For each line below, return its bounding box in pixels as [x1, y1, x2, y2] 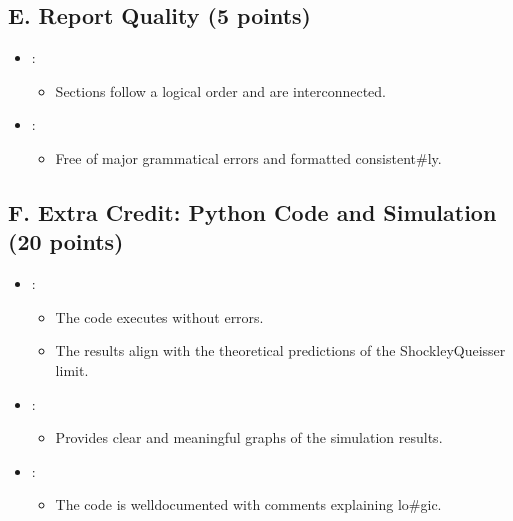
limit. [55, 359, 89, 380]
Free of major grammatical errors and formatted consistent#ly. [55, 147, 442, 168]
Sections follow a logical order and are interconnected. [55, 80, 386, 101]
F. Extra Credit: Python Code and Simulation [8, 196, 497, 227]
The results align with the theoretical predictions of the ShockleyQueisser [55, 340, 506, 361]
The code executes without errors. [55, 306, 264, 327]
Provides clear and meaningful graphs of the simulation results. [55, 427, 443, 448]
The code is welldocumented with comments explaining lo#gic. [55, 494, 442, 515]
